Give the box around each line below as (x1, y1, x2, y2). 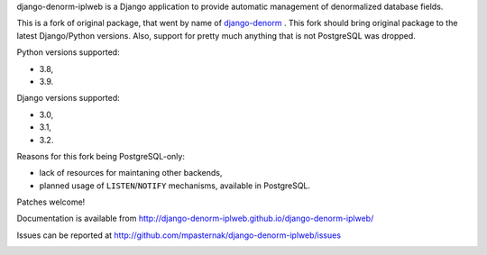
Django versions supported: (16, 93, 121, 104)
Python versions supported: (16, 47, 121, 58)
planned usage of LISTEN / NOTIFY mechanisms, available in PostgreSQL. (39, 180, 311, 191)
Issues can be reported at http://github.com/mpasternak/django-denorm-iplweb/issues (16, 230, 342, 241)
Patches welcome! (16, 196, 86, 207)
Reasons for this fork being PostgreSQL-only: (16, 150, 185, 161)
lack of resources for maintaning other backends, (39, 168, 223, 178)
